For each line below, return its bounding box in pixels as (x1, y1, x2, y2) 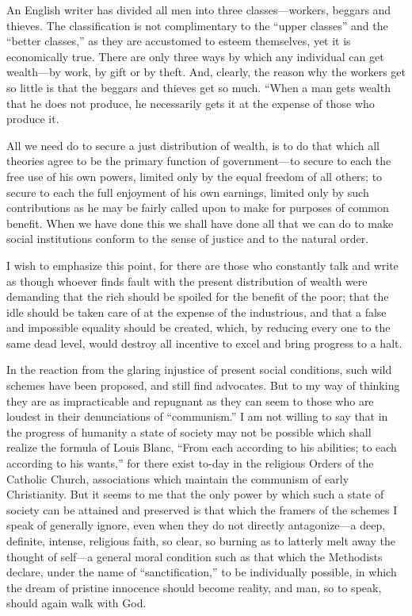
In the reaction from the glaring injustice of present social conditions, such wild (6, 361, 392, 378)
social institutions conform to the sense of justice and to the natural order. (6, 230, 369, 247)
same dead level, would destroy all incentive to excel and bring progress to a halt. (6, 334, 402, 351)
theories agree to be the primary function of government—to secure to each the (6, 152, 391, 169)
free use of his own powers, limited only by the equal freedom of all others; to (6, 167, 383, 184)
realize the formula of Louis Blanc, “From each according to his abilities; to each (6, 439, 397, 456)
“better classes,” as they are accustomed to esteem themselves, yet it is (6, 33, 351, 49)
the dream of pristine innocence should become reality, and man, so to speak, (6, 579, 382, 595)
